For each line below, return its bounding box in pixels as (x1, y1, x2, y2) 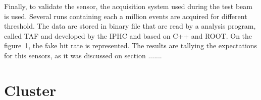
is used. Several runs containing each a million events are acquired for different (4, 11, 247, 21)
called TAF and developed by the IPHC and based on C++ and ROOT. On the (4, 30, 252, 41)
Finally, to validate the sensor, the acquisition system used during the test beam (4, 1, 252, 11)
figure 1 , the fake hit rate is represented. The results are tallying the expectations (4, 40, 257, 51)
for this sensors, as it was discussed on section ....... (4, 50, 162, 60)
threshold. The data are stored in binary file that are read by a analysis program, (4, 21, 256, 31)
